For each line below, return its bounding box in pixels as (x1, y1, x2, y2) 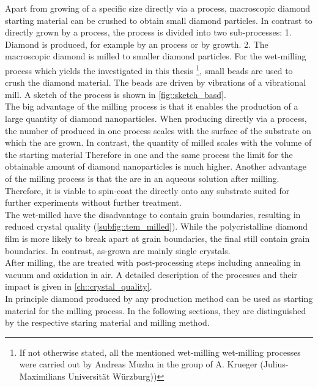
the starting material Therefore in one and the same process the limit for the (5, 148, 293, 160)
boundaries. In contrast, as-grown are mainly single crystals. (5, 244, 231, 257)
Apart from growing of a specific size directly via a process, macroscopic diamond (5, 2, 311, 14)
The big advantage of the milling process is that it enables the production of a (5, 100, 298, 113)
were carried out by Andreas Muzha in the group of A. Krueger (19, 358, 257, 370)
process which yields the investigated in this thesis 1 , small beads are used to (5, 62, 293, 77)
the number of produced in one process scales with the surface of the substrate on (5, 124, 311, 137)
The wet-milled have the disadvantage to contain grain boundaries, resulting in (5, 208, 301, 220)
